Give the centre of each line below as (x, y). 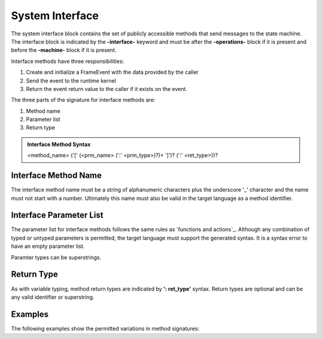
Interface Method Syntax (59, 144)
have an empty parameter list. (48, 246)
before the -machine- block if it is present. (64, 50)
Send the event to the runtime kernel (71, 80)
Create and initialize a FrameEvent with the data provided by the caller (112, 72)
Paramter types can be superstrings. (56, 257)
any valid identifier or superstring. (53, 297)
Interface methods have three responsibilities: (68, 61)
